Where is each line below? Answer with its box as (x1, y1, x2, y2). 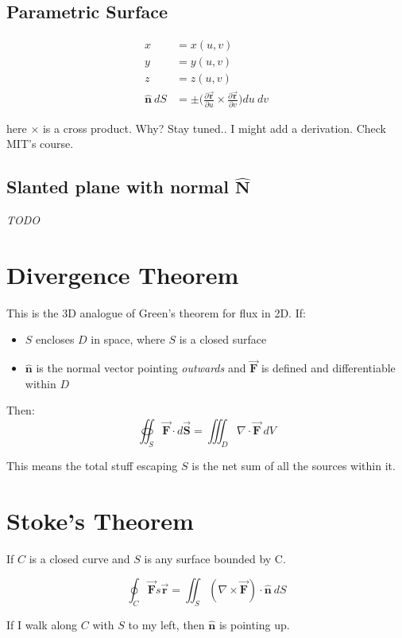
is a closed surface (179, 331, 267, 348)
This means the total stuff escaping (6, 457, 178, 473)
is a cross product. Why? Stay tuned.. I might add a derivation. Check (42, 119, 386, 136)
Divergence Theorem (6, 258, 239, 290)
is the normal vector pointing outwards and (36, 360, 246, 376)
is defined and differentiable (261, 360, 396, 376)
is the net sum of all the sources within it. (191, 457, 396, 473)
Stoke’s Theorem (6, 504, 194, 536)
